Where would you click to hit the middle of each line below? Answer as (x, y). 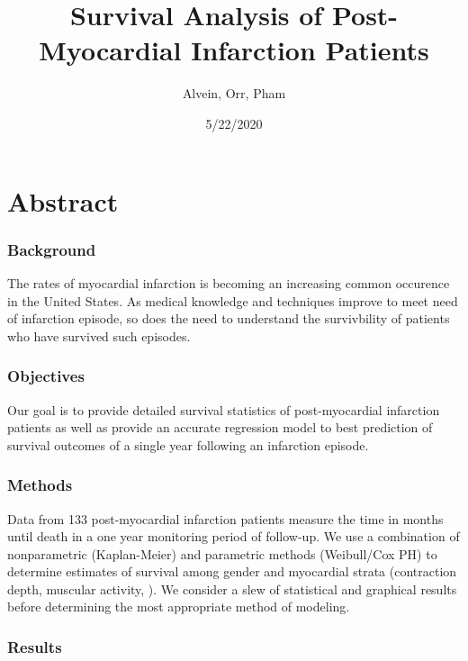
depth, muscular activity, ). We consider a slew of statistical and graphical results (232, 589)
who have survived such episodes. (99, 335)
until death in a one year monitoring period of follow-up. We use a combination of (234, 536)
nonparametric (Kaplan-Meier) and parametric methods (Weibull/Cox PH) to (222, 553)
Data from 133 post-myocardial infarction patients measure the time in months (225, 518)
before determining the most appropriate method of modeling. (179, 607)
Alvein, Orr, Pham (234, 93)
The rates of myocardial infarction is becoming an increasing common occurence (229, 282)
